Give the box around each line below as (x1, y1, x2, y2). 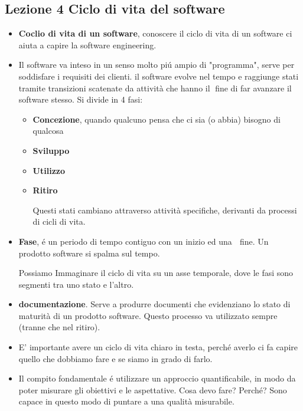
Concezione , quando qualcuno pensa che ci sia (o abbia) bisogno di (32, 113, 281, 125)
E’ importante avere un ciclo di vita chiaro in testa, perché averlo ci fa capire (18, 341, 298, 353)
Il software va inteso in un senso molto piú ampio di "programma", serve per (18, 58, 295, 71)
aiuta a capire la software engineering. (18, 38, 157, 51)
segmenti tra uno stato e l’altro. (18, 278, 134, 290)
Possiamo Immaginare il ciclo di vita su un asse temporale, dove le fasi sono (18, 267, 294, 279)
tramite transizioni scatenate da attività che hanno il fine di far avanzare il (18, 81, 292, 94)
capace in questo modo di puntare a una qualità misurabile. (18, 395, 234, 407)
